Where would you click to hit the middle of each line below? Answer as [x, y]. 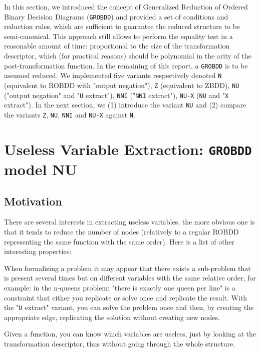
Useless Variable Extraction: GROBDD [128, 149]
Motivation [33, 201]
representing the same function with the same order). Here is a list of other [119, 241]
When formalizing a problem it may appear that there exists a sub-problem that [127, 268]
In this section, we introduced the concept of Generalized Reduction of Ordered [126, 6]
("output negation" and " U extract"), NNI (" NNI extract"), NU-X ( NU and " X [116, 95]
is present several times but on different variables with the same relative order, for [130, 278]
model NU [41, 169]
